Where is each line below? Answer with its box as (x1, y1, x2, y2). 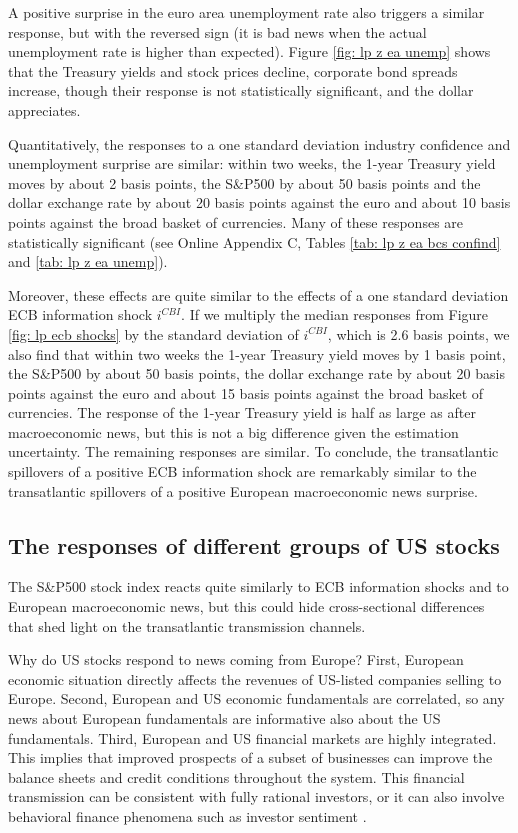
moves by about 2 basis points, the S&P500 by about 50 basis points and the (8, 172, 481, 193)
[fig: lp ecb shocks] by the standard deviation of (8, 323, 299, 344)
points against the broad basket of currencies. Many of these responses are (8, 211, 464, 232)
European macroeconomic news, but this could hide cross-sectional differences (8, 596, 485, 617)
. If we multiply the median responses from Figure (181, 304, 489, 325)
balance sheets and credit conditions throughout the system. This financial (8, 766, 465, 787)
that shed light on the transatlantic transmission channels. (8, 615, 366, 636)
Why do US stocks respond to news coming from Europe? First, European (8, 649, 464, 670)
